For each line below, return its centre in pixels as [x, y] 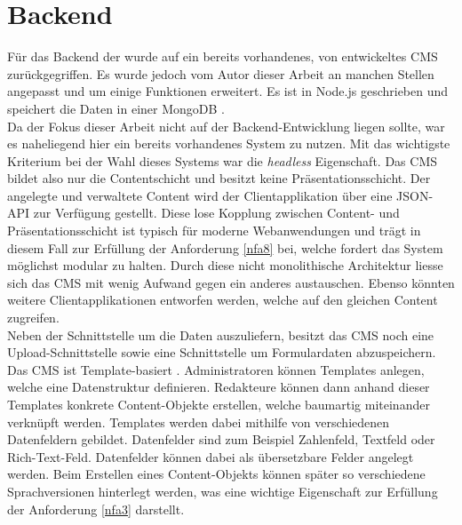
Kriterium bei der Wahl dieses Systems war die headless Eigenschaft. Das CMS [223, 160]
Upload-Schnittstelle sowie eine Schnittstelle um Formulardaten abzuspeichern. [222, 352]
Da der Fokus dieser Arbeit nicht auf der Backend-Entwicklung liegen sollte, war [226, 126]
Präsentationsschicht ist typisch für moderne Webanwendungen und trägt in [214, 231]
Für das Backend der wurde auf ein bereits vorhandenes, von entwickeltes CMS [223, 56]
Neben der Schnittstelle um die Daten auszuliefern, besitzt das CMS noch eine [221, 334]
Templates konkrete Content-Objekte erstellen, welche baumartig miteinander [219, 404]
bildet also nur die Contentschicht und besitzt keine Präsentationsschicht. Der [219, 178]
